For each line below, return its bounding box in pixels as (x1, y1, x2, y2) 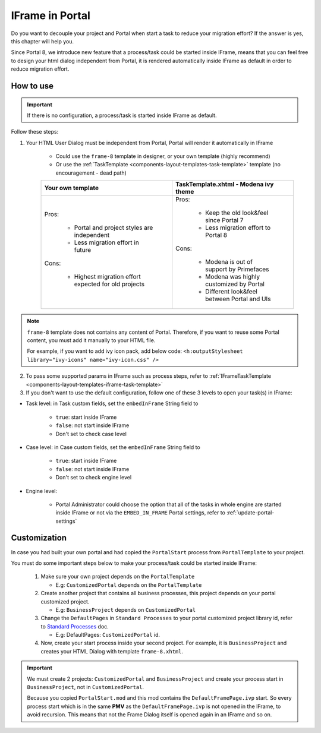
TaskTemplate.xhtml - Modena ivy (175, 180, 274, 188)
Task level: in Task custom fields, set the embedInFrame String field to (26, 400, 199, 407)
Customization (11, 533, 67, 543)
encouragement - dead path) (55, 169, 127, 176)
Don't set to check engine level (55, 474, 132, 481)
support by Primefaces (205, 265, 269, 273)
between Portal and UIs (205, 295, 271, 303)
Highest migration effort (74, 273, 141, 281)
